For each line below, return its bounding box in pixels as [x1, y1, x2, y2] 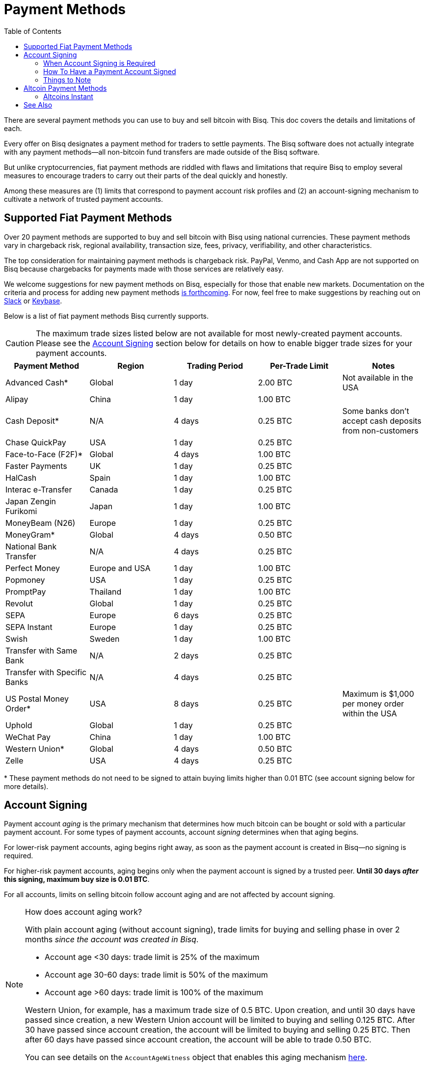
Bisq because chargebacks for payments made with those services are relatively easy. [4, 264, 284, 273]
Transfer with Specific [5, 667, 87, 677]
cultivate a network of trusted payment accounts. [4, 194, 163, 203]
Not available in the [342, 372, 413, 383]
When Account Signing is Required [43, 58, 156, 67]
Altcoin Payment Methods [24, 83, 107, 92]
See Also [24, 100, 53, 109]
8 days [174, 698, 199, 709]
